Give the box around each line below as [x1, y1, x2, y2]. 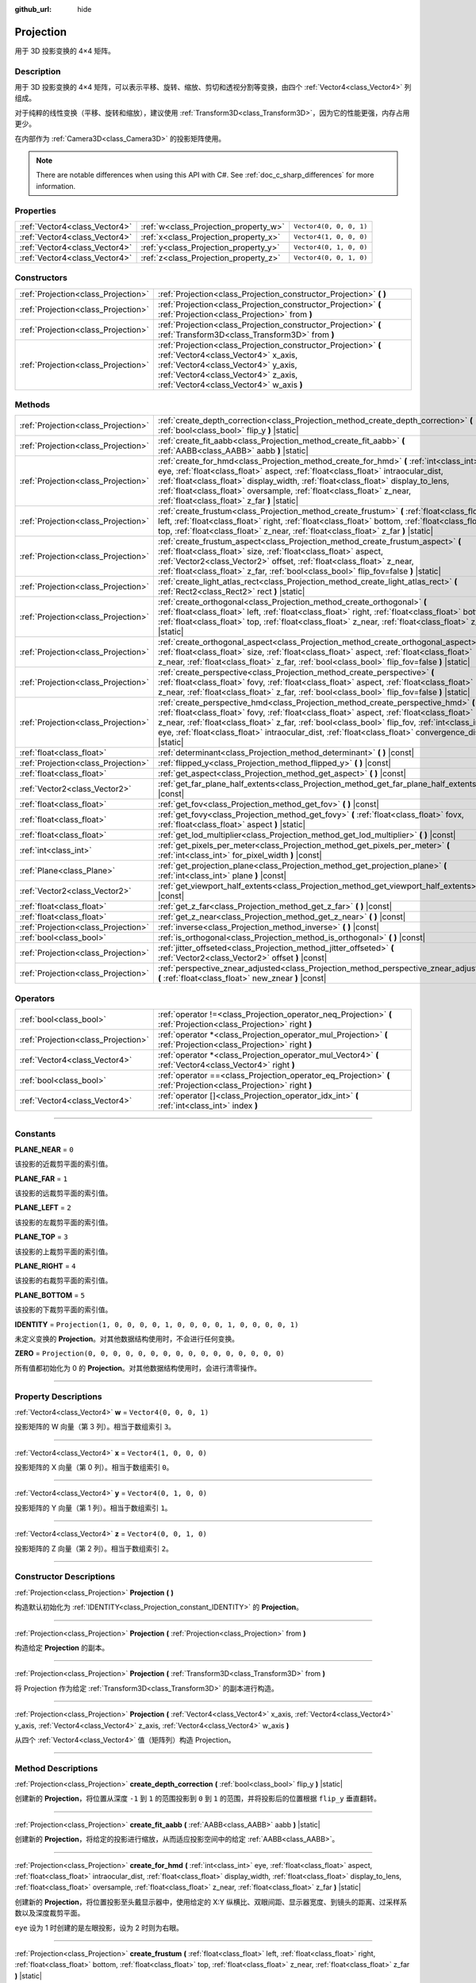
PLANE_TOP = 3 [14, 1232, 68, 1241]
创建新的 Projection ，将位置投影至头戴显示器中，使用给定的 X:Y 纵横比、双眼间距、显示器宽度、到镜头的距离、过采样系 [14, 1897, 408, 1907]
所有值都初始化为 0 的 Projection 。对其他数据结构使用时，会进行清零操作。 [14, 1363, 262, 1372]
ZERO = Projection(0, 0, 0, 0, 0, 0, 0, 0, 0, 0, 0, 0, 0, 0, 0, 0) [14, 1348, 285, 1358]
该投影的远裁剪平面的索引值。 [14, 1188, 113, 1198]
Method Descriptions [14, 1762, 98, 1774]
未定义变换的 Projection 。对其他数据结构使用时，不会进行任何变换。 [14, 1334, 240, 1344]
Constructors [14, 272, 67, 283]
